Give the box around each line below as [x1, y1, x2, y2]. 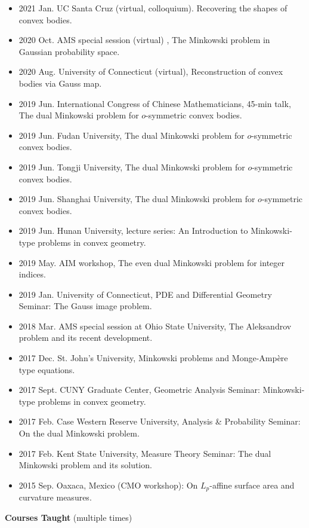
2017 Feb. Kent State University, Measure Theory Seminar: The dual [18, 447, 271, 459]
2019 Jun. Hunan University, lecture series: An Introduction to [18, 224, 248, 237]
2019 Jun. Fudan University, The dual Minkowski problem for [18, 129, 245, 141]
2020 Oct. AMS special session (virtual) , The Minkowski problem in [18, 33, 270, 46]
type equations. [18, 363, 75, 376]
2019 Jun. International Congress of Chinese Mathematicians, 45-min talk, [18, 97, 291, 109]
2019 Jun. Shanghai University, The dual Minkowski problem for [18, 193, 255, 205]
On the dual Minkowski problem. [18, 427, 140, 440]
